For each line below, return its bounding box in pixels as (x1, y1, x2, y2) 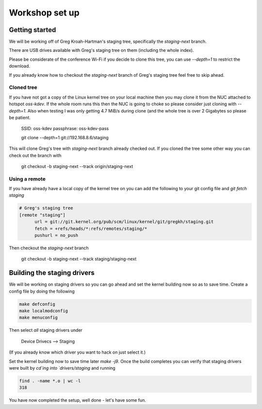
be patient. (9, 115, 31, 120)
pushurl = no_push (34, 232, 79, 238)
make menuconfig (19, 315, 58, 320)
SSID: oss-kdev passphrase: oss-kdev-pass (21, 126, 109, 131)
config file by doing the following (9, 288, 75, 294)
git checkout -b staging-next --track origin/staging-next (21, 163, 133, 169)
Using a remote (9, 175, 46, 182)
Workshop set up (9, 7, 80, 18)
